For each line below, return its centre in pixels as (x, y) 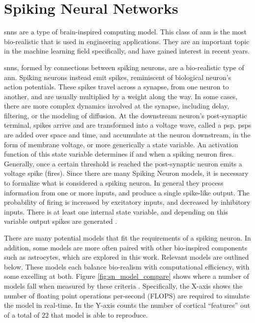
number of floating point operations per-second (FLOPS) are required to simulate (127, 295)
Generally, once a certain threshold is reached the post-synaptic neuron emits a (123, 163)
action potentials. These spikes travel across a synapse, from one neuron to (116, 87)
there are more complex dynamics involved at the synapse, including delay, (117, 106)
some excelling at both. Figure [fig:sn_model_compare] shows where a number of (127, 276)
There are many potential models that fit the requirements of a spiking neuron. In (127, 238)
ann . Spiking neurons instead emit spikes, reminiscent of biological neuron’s (118, 77)
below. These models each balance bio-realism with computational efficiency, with (127, 266)
